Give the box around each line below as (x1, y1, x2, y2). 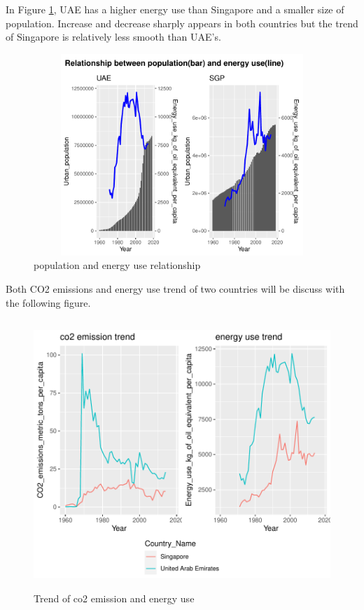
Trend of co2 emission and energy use (34, 590, 195, 605)
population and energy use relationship (34, 258, 201, 272)
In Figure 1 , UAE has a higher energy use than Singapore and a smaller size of (6, 2, 344, 16)
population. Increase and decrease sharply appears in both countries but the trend (6, 15, 358, 30)
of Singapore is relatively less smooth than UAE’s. (6, 29, 221, 44)
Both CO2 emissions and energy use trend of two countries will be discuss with (6, 281, 345, 296)
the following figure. (6, 295, 91, 310)
